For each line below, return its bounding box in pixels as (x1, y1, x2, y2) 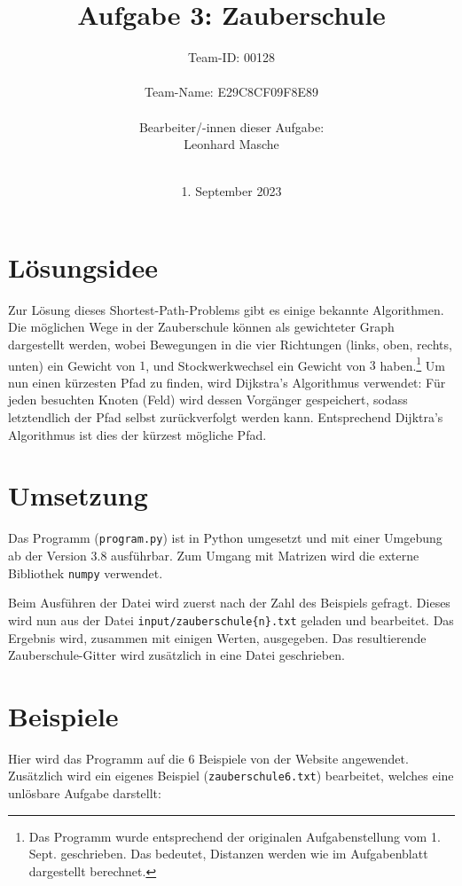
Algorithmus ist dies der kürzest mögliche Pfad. (8, 425, 267, 443)
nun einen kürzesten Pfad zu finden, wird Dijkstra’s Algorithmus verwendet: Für (8, 372, 446, 391)
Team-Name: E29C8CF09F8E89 (145, 82, 318, 101)
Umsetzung (8, 477, 148, 514)
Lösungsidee (8, 248, 159, 285)
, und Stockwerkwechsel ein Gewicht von (145, 356, 366, 374)
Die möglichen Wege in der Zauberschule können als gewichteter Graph (8, 318, 395, 336)
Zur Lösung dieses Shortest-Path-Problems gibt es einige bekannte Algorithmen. (8, 300, 444, 318)
